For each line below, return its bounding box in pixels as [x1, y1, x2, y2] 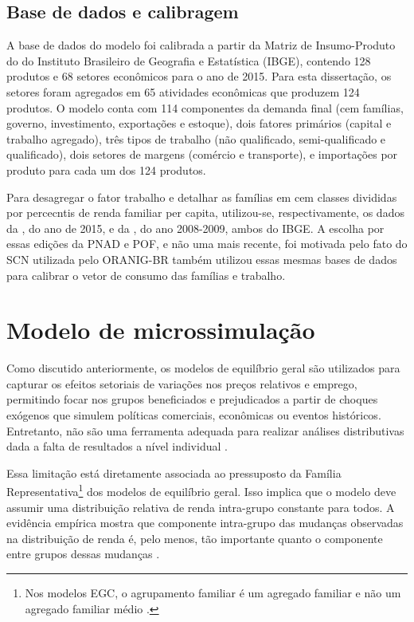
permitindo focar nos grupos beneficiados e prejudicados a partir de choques [6, 391, 378, 407]
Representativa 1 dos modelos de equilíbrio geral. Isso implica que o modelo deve [6, 481, 396, 500]
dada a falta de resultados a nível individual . [6, 438, 228, 455]
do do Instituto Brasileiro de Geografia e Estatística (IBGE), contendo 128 [6, 52, 371, 69]
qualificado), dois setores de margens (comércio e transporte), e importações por [6, 146, 398, 163]
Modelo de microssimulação [6, 313, 315, 346]
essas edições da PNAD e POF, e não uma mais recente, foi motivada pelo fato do [6, 235, 408, 252]
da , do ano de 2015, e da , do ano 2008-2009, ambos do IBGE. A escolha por [6, 219, 385, 236]
